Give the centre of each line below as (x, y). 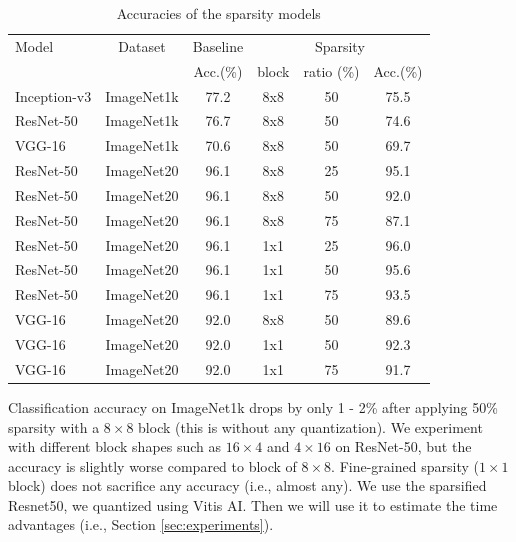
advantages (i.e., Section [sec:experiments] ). (141, 524)
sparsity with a (54, 426)
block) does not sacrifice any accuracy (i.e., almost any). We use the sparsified (247, 485)
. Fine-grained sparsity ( (405, 465)
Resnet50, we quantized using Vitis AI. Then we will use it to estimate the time (253, 504)
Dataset (142, 45)
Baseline (218, 45)
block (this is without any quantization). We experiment (310, 426)
